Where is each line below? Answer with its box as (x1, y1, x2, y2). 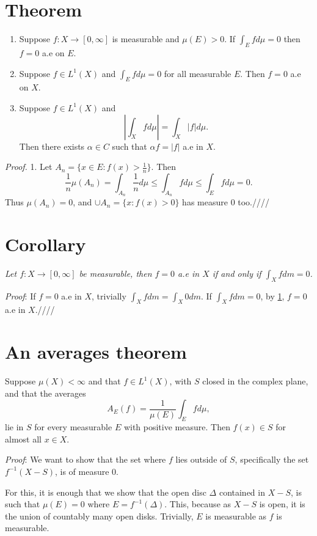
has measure (182, 196, 228, 208)
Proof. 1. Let (5, 160, 53, 173)
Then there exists (19, 139, 85, 152)
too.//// (238, 196, 270, 208)
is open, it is (259, 497, 305, 510)
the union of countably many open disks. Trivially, (5, 509, 194, 522)
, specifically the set (235, 453, 309, 466)
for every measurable (34, 420, 112, 433)
